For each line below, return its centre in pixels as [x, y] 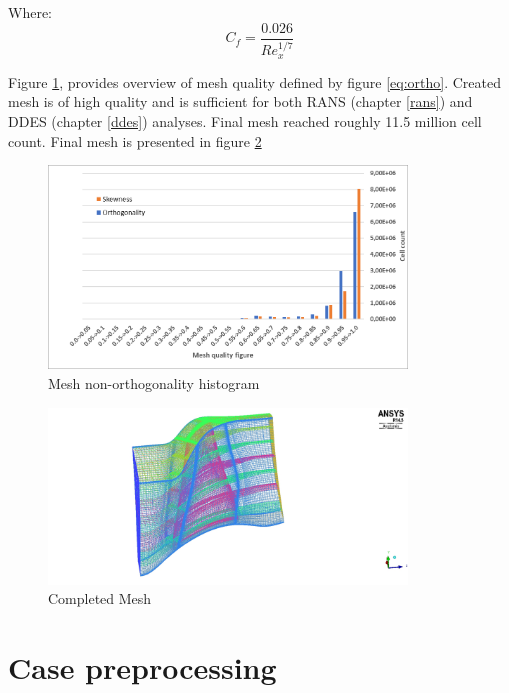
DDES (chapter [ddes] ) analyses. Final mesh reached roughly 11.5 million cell [245, 120]
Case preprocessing [142, 667]
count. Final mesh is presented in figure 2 [135, 140]
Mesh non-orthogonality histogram [154, 382]
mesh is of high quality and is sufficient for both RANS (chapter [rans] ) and [240, 101]
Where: [30, 12]
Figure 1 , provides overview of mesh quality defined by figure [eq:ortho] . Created [254, 81]
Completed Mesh [100, 598]
